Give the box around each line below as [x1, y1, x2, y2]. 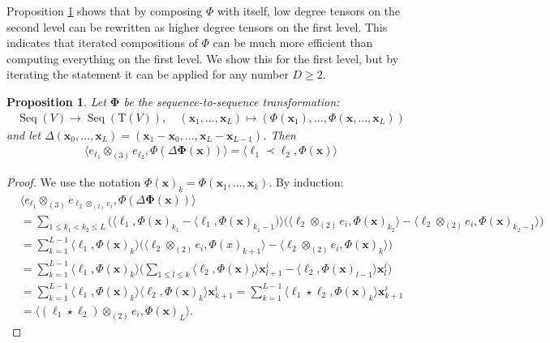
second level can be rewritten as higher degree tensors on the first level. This [6, 18, 388, 35]
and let [6, 126, 41, 143]
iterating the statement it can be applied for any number [6, 66, 289, 83]
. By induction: [269, 174, 344, 191]
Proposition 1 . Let [6, 92, 106, 109]
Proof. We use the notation [6, 174, 141, 191]
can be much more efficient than [213, 34, 373, 51]
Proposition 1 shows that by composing [6, 2, 203, 19]
